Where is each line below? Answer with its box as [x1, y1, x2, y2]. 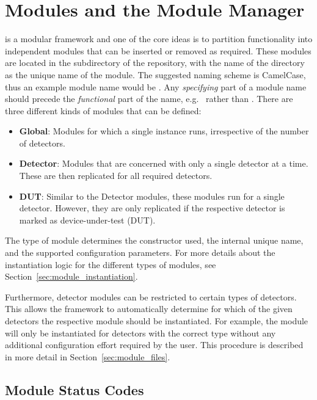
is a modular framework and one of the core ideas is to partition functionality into [5, 32, 313, 45]
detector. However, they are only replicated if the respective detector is [19, 202, 285, 214]
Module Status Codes [5, 380, 144, 399]
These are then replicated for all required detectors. [19, 169, 213, 182]
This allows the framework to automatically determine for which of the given [5, 302, 293, 315]
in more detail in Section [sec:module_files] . [5, 350, 170, 363]
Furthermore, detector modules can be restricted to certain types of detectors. [5, 290, 297, 303]
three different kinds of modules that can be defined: [5, 104, 202, 117]
